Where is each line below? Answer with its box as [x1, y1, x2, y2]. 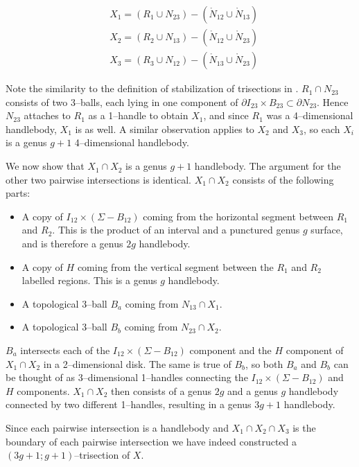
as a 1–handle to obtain [88, 108, 189, 123]
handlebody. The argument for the [194, 159, 341, 173]
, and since [203, 108, 249, 123]
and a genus [227, 383, 278, 398]
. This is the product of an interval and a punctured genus [52, 222, 300, 237]
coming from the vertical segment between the [77, 259, 274, 274]
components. [17, 383, 70, 398]
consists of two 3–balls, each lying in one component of [6, 94, 238, 109]
